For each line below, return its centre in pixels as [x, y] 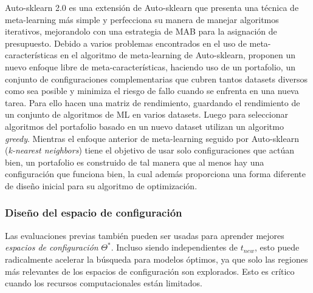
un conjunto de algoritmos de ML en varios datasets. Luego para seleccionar [147, 114]
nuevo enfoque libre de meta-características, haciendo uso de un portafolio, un [150, 66]
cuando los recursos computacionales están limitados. [104, 283]
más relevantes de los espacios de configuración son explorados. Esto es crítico [150, 271]
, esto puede [277, 247]
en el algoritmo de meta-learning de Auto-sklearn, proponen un [178, 55]
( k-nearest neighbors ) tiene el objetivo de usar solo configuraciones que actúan [150, 150]
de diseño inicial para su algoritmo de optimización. [101, 185]
